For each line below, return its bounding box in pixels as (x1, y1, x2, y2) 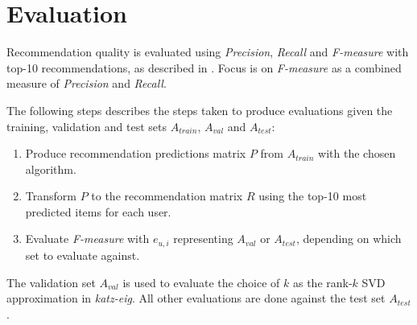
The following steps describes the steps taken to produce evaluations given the (6, 101, 393, 118)
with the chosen (318, 145, 396, 162)
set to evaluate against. (25, 246, 140, 263)
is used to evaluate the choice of (122, 274, 280, 290)
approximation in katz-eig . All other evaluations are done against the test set (6, 290, 386, 306)
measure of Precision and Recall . (6, 75, 167, 92)
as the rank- (292, 274, 353, 290)
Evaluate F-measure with (25, 230, 150, 247)
